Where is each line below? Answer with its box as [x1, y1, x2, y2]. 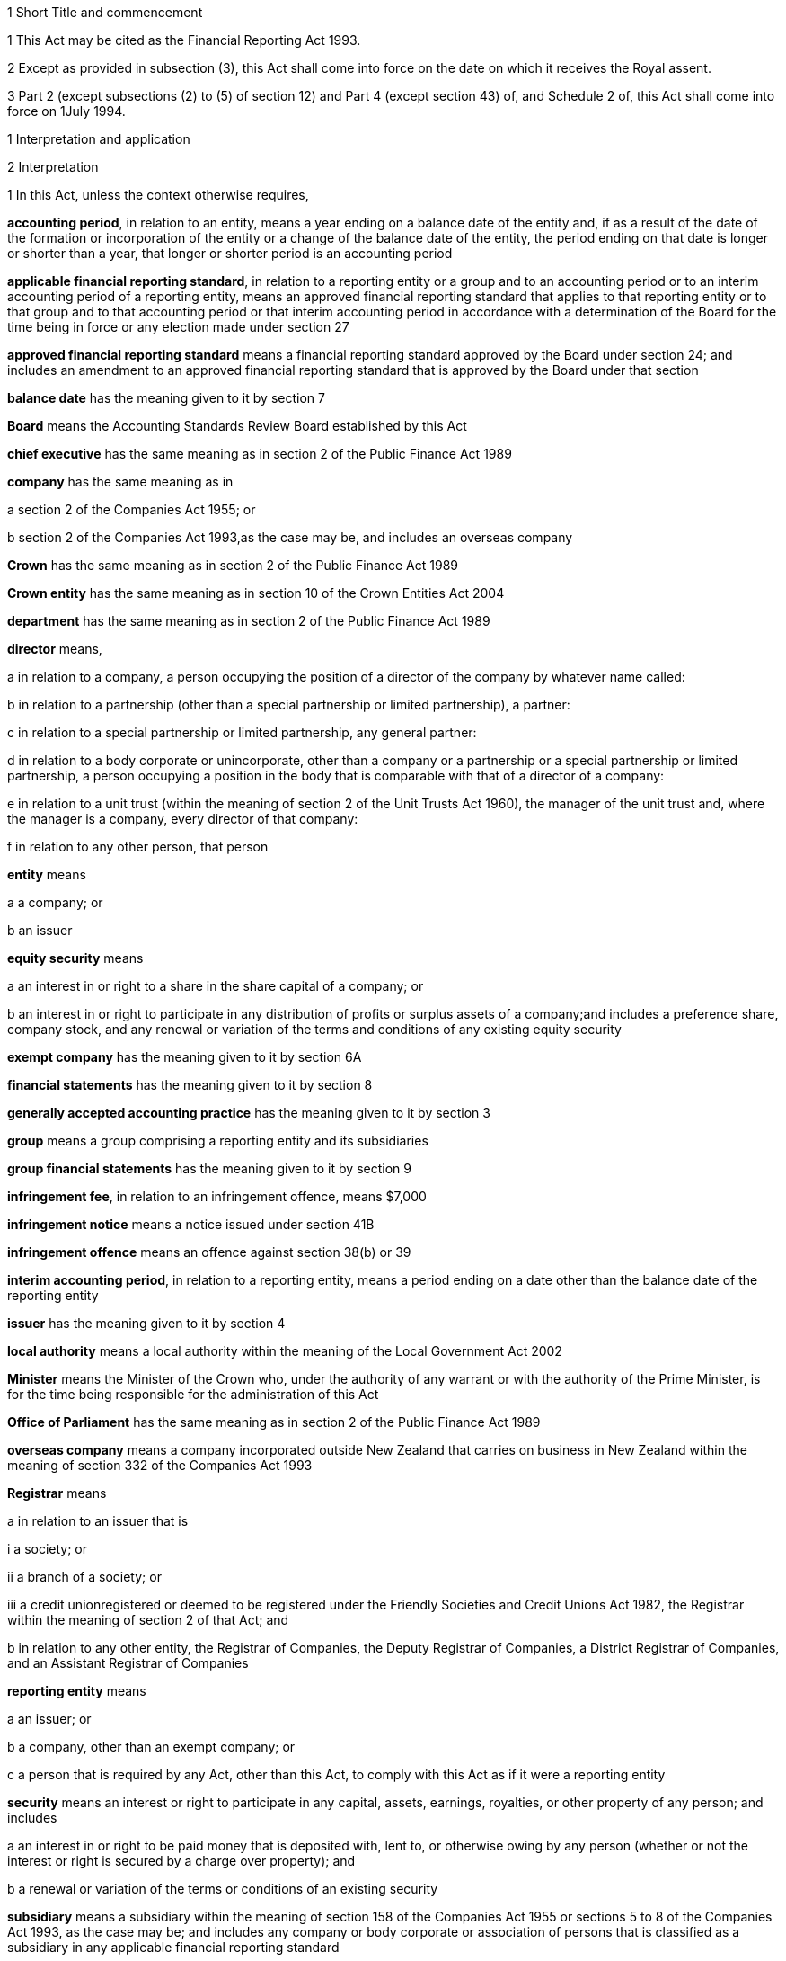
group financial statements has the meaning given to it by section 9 [7, 1161, 411, 1176]
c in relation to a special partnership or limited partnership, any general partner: [7, 725, 477, 740]
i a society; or [7, 1541, 88, 1556]
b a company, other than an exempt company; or [7, 1739, 296, 1754]
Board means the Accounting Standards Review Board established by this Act [7, 418, 467, 433]
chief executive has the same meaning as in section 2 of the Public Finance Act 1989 [7, 446, 512, 461]
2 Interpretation [7, 159, 99, 174]
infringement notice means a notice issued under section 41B [7, 1217, 375, 1232]
